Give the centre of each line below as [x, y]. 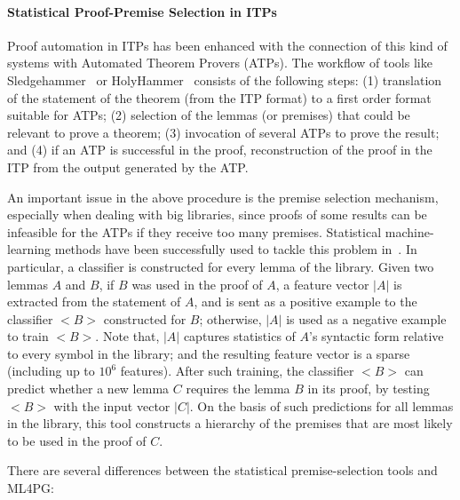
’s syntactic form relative [377, 336]
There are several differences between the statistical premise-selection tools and [222, 470]
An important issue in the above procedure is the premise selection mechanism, [223, 197]
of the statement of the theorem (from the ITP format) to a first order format [219, 97]
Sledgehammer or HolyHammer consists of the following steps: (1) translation [225, 79]
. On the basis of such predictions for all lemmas [321, 405]
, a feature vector [322, 284]
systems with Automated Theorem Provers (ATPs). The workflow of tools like [220, 63]
